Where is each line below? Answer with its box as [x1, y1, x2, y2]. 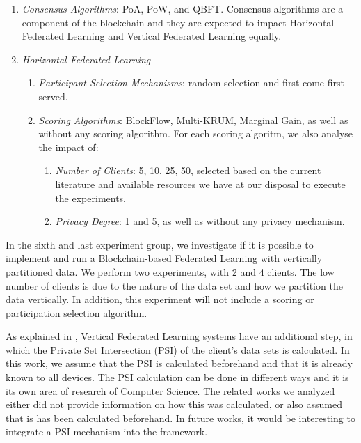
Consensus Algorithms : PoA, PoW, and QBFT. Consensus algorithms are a [22, 1, 344, 15]
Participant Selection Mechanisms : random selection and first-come [38, 75, 325, 90]
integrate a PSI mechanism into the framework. [6, 424, 208, 439]
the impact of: [38, 139, 99, 154]
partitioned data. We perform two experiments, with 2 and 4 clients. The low [6, 264, 335, 279]
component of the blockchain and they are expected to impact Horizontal [22, 15, 335, 29]
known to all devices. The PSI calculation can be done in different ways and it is [6, 370, 349, 384]
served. [38, 88, 68, 103]
